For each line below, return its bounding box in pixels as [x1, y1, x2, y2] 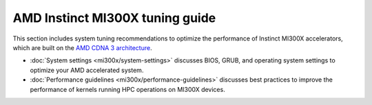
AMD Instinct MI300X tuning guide [12, 10, 216, 25]
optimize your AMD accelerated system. [30, 66, 144, 74]
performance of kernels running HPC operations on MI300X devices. [30, 85, 225, 93]
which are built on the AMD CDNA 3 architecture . [12, 43, 152, 51]
